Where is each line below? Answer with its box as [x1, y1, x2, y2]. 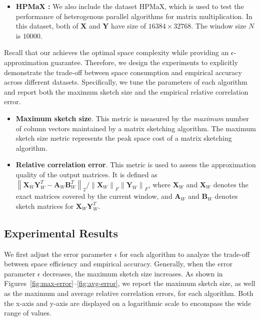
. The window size [191, 21, 246, 31]
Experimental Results [4, 225, 118, 240]
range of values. [4, 307, 52, 318]
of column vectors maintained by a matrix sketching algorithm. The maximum [15, 123, 256, 133]
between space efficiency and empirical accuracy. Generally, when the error [4, 258, 232, 269]
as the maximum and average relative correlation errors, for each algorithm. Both [4, 288, 253, 298]
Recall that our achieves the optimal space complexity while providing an [4, 47, 229, 58]
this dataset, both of [15, 21, 78, 31]
